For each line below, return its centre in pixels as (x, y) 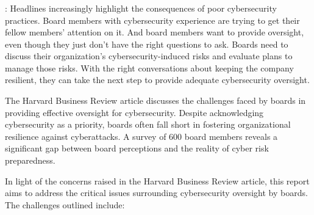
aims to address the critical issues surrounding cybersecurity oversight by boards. (156, 193)
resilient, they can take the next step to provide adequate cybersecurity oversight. (157, 80)
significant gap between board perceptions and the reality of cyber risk (137, 148)
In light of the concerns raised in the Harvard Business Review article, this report (157, 180)
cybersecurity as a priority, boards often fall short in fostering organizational (148, 124)
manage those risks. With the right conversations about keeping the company (149, 67)
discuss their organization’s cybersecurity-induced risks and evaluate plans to (149, 56)
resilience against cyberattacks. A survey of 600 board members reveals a (141, 136)
